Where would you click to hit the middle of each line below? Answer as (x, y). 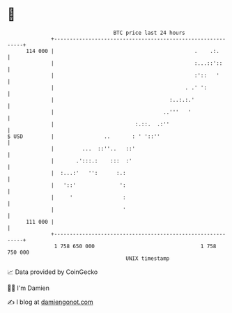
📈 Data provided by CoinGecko (53, 272)
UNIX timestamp (148, 258)
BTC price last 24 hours (149, 33)
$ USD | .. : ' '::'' (84, 136)
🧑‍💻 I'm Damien (29, 288)
